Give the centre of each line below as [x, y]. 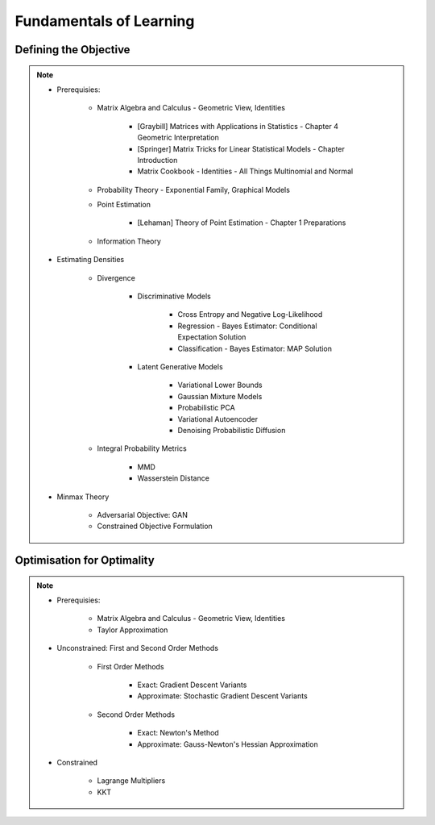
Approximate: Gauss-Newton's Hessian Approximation [228, 744]
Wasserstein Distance [173, 478]
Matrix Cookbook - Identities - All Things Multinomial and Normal [245, 171]
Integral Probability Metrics [142, 448]
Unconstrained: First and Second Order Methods [138, 648]
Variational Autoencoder [217, 419]
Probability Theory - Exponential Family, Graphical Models [193, 190]
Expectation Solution [212, 337]
